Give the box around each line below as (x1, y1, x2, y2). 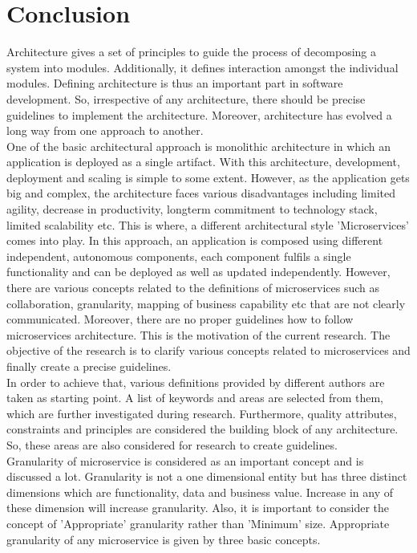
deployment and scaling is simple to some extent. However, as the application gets (6, 169, 410, 185)
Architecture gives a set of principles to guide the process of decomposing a (6, 43, 377, 60)
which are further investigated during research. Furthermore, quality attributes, (6, 405, 397, 421)
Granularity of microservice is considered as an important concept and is (6, 452, 364, 469)
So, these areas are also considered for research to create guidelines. (6, 436, 338, 453)
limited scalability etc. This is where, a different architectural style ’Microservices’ (6, 216, 409, 233)
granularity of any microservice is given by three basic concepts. (6, 531, 321, 547)
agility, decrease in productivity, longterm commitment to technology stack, (6, 201, 378, 218)
